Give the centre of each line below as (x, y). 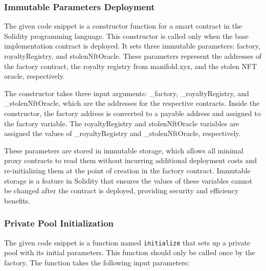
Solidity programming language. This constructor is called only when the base (126, 36)
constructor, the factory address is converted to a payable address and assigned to (132, 113)
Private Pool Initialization (59, 223)
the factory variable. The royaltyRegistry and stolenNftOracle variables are (122, 123)
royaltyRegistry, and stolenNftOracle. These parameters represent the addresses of (133, 56)
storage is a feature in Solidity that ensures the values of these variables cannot (128, 180)
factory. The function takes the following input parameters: (97, 262)
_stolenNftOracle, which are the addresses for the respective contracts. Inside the (132, 103)
